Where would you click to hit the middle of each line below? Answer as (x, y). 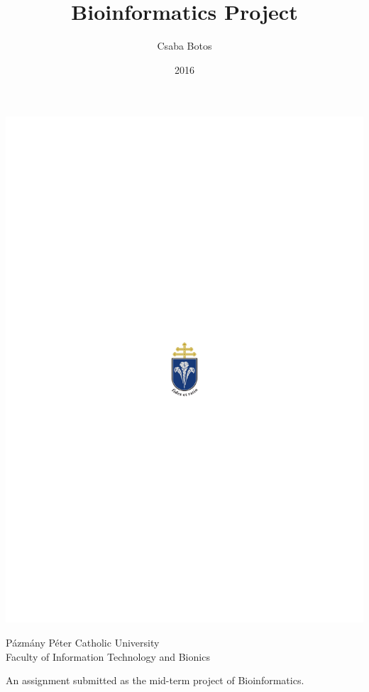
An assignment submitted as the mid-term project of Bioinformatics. (155, 680)
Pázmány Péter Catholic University (83, 643)
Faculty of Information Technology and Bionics (108, 656)
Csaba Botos (184, 46)
